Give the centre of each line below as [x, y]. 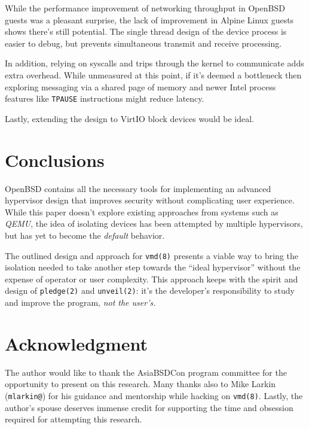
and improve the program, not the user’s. [80, 302]
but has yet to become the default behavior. [85, 235]
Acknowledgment [76, 343]
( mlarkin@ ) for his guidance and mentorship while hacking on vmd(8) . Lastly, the [154, 395]
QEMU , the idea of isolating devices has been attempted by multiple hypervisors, [154, 223]
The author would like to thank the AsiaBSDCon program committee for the [146, 372]
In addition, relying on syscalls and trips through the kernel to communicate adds [154, 63]
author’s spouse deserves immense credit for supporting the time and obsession [149, 407]
